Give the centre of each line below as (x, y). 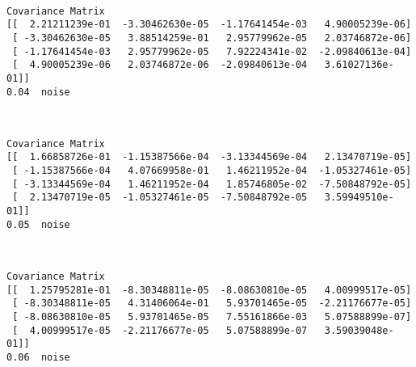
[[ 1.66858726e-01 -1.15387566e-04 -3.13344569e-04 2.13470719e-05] (209, 157)
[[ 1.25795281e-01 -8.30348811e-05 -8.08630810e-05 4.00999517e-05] (209, 290)
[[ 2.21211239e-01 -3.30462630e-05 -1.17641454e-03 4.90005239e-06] (209, 25)
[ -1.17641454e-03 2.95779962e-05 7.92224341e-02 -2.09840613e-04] (212, 51)
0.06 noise (38, 357)
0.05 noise (38, 224)
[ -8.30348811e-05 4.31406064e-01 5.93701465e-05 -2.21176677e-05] (212, 304)
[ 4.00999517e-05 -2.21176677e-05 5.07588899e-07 (160, 330)
